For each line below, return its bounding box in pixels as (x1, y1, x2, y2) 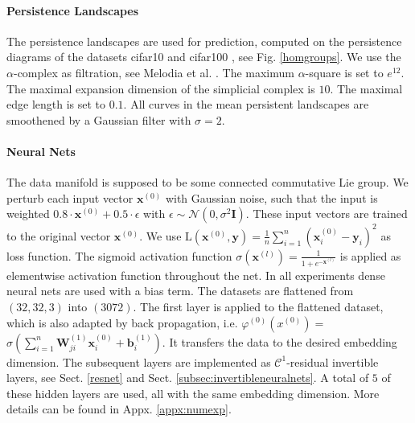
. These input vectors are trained (245, 205, 408, 222)
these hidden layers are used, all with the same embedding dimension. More (6, 384, 380, 401)
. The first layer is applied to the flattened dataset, (133, 298, 384, 314)
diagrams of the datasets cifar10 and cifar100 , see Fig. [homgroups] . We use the (6, 48, 401, 65)
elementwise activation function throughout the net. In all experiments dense (6, 266, 385, 283)
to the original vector (6, 227, 111, 244)
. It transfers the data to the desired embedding (162, 333, 397, 350)
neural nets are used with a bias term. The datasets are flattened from (6, 282, 354, 299)
